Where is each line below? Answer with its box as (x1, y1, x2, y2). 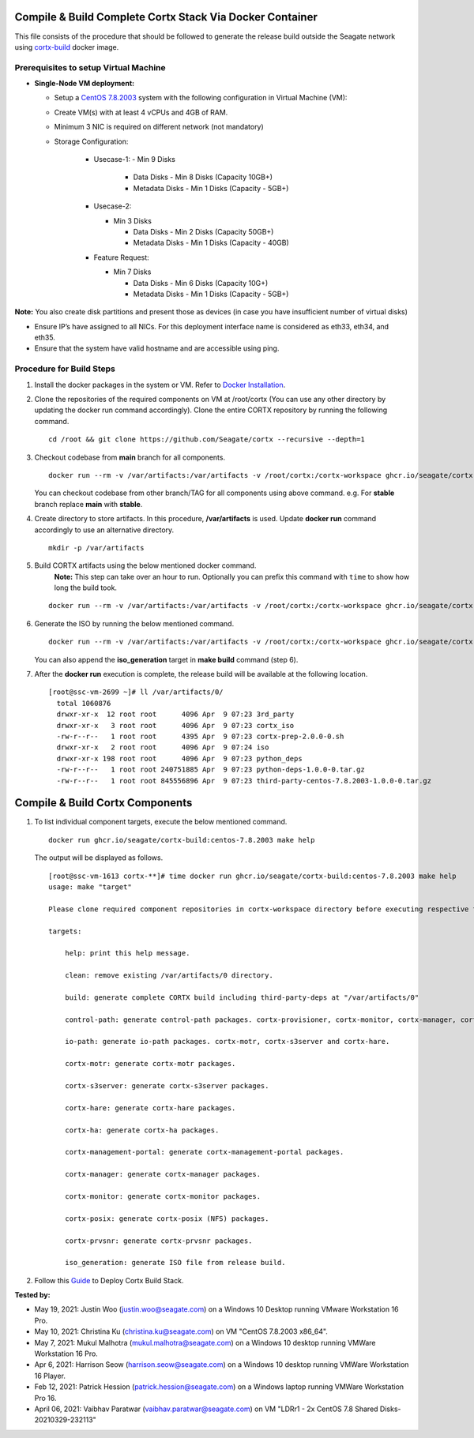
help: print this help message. (64, 948, 190, 958)
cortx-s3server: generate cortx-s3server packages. (64, 1082, 269, 1091)
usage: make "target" (48, 883, 132, 892)
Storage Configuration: (54, 137, 129, 146)
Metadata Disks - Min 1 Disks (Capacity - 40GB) (133, 238, 290, 248)
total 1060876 (56, 699, 111, 708)
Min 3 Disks (113, 216, 152, 225)
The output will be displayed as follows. (34, 853, 164, 862)
